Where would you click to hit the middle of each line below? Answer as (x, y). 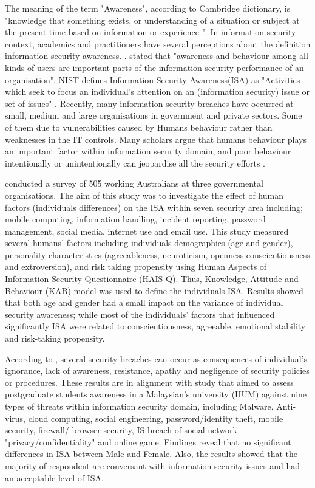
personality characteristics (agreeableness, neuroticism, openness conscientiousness (157, 254)
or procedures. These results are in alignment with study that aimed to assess (149, 382)
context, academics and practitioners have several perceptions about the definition (158, 43)
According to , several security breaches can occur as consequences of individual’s (156, 358)
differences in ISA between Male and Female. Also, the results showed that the (151, 454)
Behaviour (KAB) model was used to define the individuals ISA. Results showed (154, 290)
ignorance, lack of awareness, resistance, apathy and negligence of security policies (157, 370)
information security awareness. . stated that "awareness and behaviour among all (157, 56)
